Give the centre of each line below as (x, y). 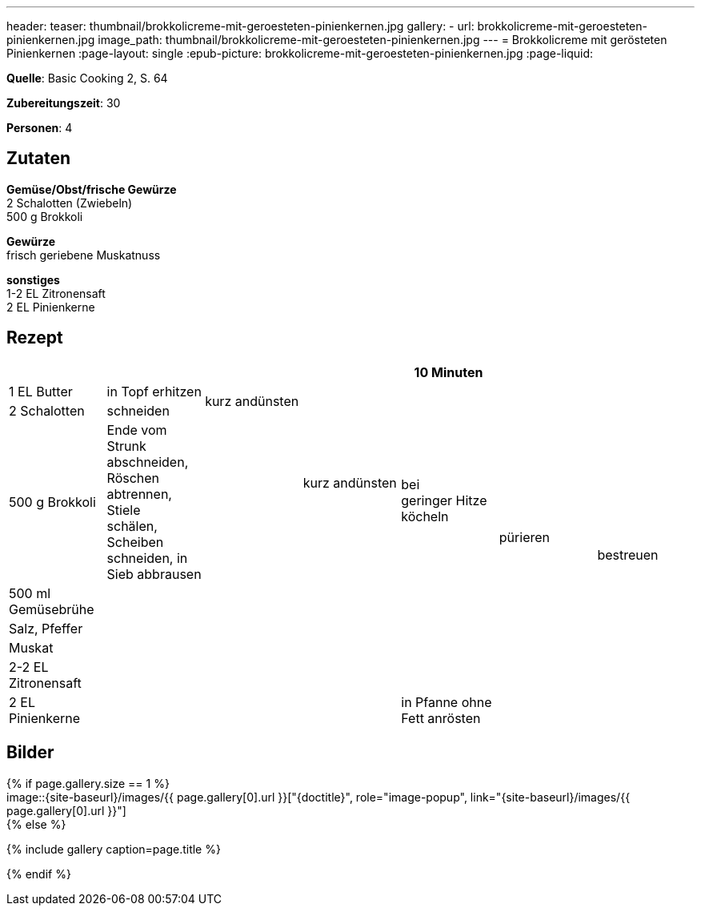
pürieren (524, 537)
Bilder (30, 753)
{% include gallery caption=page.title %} (114, 849)
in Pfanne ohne (447, 702)
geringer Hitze (444, 500)
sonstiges (33, 279)
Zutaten (39, 159)
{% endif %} (39, 874)
